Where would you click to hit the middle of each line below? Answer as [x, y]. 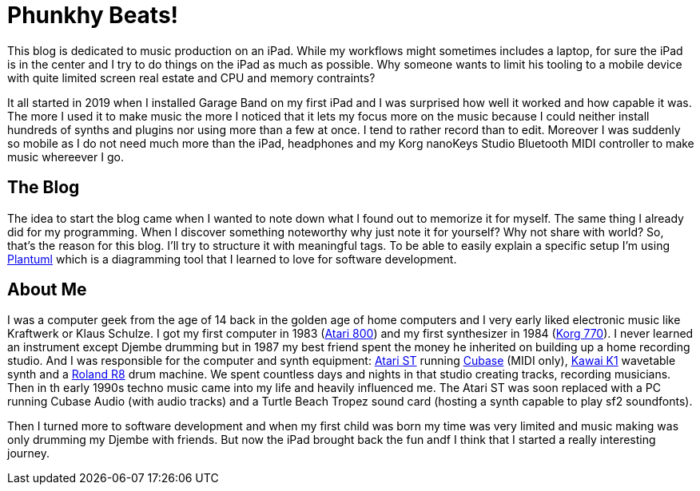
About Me [47, 290]
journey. [28, 453]
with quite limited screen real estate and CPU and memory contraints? [191, 77]
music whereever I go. [66, 156]
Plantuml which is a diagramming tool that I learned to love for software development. [232, 259]
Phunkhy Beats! [93, 15]
